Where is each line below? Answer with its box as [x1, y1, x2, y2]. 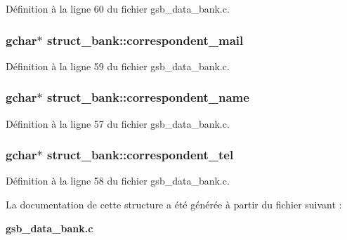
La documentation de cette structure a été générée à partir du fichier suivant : [6, 197, 342, 212]
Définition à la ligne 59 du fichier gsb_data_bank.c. [6, 58, 230, 73]
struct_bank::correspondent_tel [47, 146, 234, 164]
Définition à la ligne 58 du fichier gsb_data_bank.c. [6, 173, 230, 188]
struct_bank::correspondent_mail [47, 31, 244, 48]
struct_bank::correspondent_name [47, 88, 249, 106]
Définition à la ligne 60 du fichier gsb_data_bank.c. [6, 1, 230, 15]
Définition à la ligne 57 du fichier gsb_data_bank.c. [6, 116, 230, 131]
